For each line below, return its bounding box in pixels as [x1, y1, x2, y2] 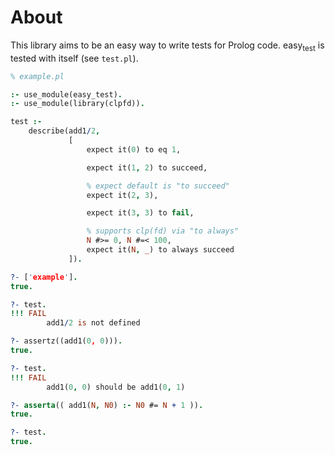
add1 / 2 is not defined [46, 318, 141, 328]
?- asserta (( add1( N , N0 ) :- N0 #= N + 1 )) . [10, 400, 204, 410]
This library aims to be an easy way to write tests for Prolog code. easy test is [10, 39, 325, 53]
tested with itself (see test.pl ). [10, 52, 139, 64]
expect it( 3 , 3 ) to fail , [86, 208, 195, 218]
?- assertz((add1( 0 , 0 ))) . [10, 336, 123, 346]
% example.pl [10, 71, 65, 81]
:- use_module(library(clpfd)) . [10, 99, 145, 109]
